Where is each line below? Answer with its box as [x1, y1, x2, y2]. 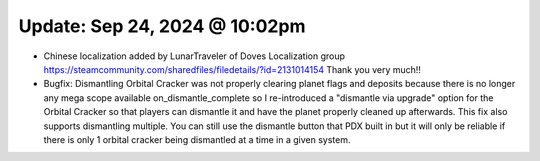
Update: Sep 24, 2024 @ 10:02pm [18, 15, 306, 37]
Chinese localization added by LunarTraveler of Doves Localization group [43, 50, 345, 62]
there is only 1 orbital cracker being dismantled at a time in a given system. [43, 133, 351, 145]
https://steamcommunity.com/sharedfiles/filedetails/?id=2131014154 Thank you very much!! [43, 63, 422, 75]
